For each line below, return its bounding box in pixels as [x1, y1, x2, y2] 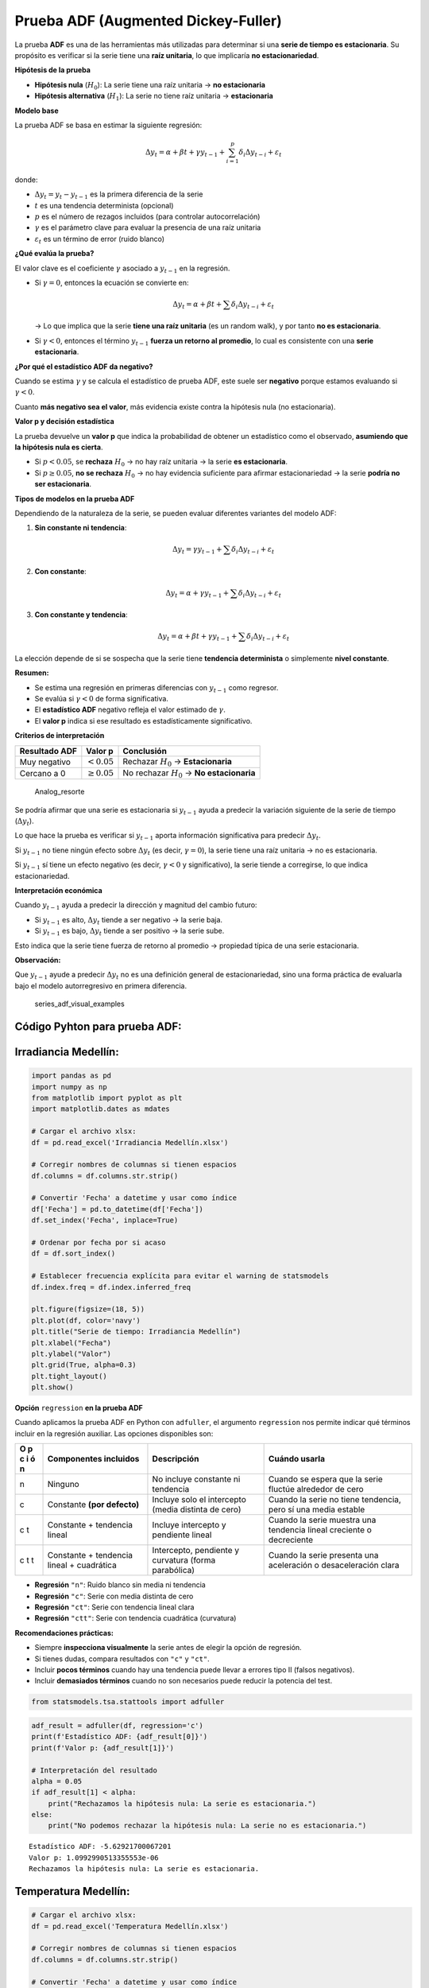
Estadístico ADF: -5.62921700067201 [29, 1842, 172, 1851]
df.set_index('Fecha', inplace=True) [31, 1216, 179, 1225]
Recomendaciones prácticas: [14, 1628, 114, 1637]
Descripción [152, 1454, 199, 1465]
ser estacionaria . [34, 480, 91, 489]
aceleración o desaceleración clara [268, 1559, 400, 1571]
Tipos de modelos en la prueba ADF [14, 494, 135, 503]
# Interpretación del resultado [31, 1765, 158, 1775]
